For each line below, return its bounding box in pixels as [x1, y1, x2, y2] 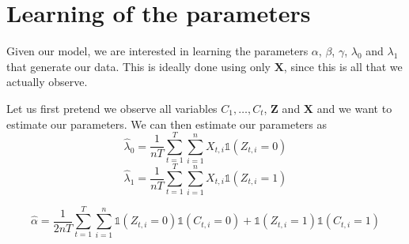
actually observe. [6, 73, 88, 90]
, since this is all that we [283, 58, 403, 74]
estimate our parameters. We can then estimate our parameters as [6, 115, 328, 132]
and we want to [316, 99, 392, 116]
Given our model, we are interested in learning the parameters [6, 43, 309, 59]
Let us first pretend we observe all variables [6, 99, 218, 116]
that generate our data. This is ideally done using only [6, 58, 271, 74]
